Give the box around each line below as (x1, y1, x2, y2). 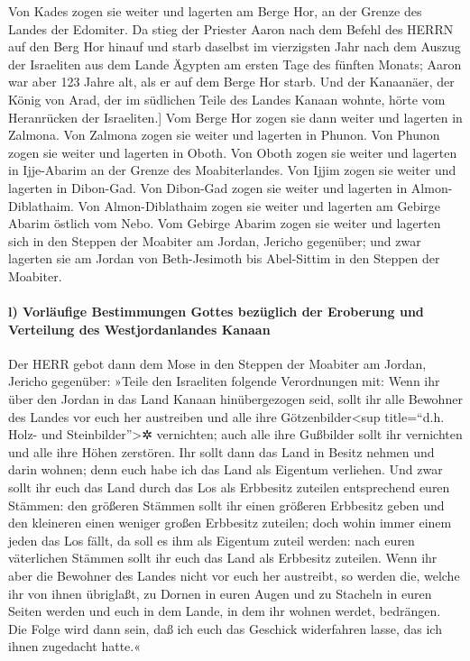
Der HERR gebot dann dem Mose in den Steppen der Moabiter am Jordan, (8, 353, 427, 372)
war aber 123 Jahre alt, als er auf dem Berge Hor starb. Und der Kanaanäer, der (8, 72, 455, 91)
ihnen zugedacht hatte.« (8, 637, 142, 656)
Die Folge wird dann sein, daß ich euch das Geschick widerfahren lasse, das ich (8, 619, 442, 638)
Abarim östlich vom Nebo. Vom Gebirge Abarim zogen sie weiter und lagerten (8, 214, 441, 233)
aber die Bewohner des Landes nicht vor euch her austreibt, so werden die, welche (8, 566, 460, 585)
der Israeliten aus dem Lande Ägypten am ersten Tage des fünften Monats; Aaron (8, 54, 462, 73)
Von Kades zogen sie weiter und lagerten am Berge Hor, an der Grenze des (8, 2, 422, 20)
